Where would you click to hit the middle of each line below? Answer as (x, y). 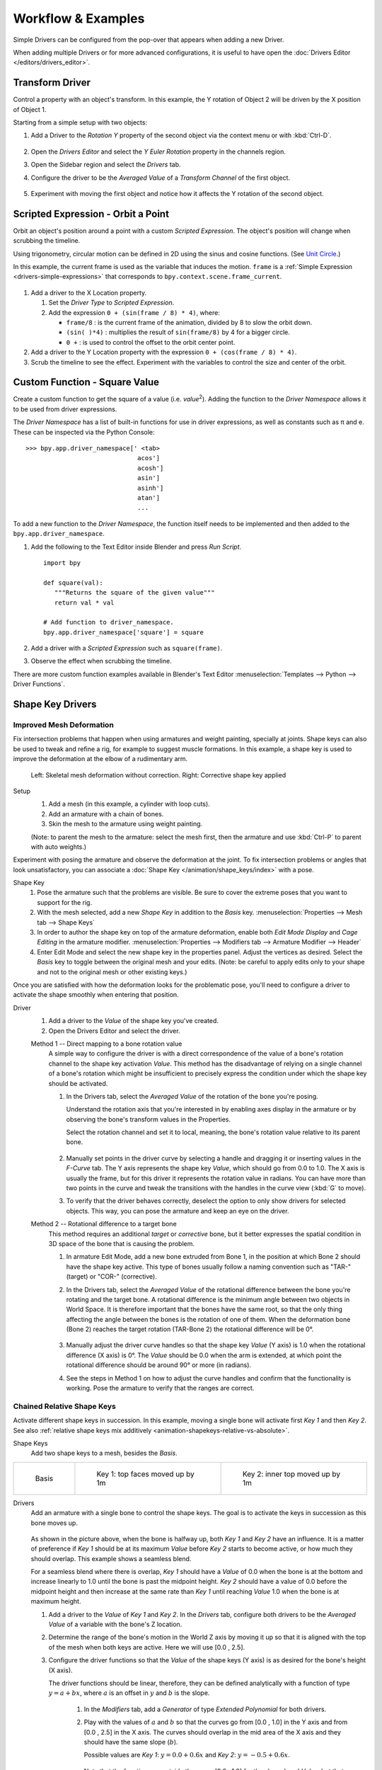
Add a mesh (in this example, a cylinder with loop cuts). (129, 804)
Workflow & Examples (79, 18)
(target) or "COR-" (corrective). (111, 1277)
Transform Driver (52, 82)
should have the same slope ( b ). (131, 1742)
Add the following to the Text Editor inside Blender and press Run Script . (136, 547)
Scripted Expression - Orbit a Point (91, 213)
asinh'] (150, 488)
